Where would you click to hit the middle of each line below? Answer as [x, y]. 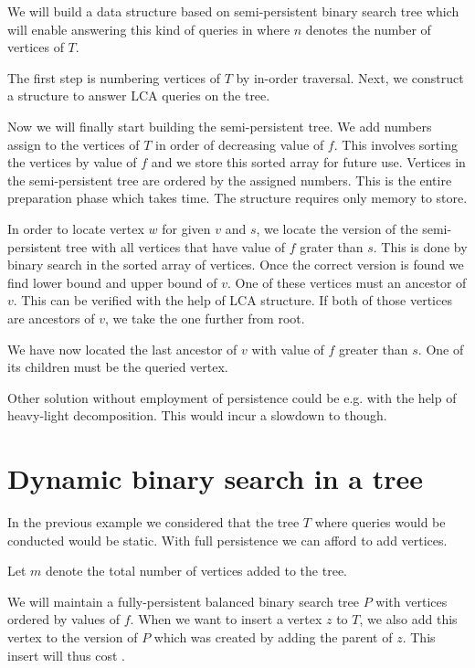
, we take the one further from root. [205, 318]
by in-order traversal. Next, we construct [350, 77]
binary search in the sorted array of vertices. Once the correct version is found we [236, 265]
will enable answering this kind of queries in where [149, 29]
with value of [288, 349]
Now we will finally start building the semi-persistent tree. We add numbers [220, 126]
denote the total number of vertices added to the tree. [196, 571]
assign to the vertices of [74, 144]
